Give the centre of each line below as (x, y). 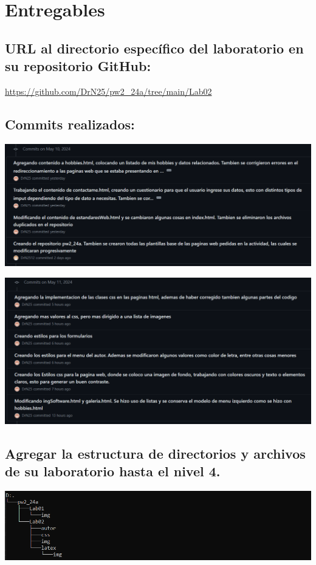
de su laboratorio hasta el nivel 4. (113, 471)
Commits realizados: (70, 124)
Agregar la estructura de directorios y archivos (155, 453)
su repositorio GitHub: (78, 66)
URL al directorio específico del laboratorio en (154, 48)
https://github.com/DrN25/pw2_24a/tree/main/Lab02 (108, 91)
